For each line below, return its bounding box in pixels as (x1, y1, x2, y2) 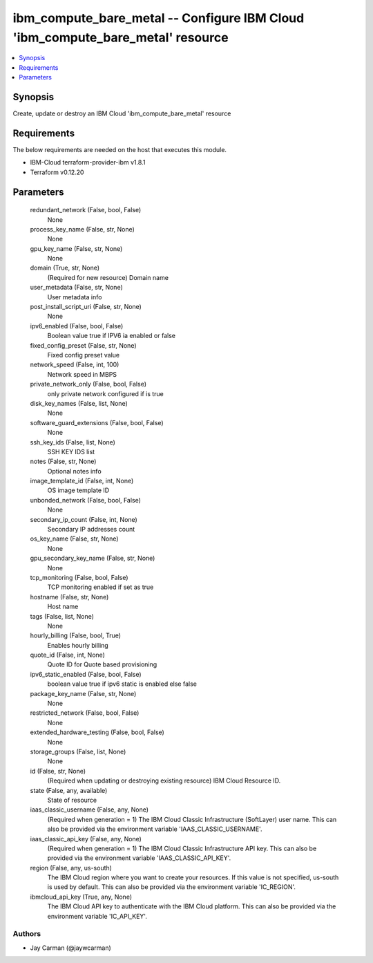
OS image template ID (47, 486, 110, 494)
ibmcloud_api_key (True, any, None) (30, 892, 133, 901)
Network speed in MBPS (47, 370, 117, 378)
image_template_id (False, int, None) (30, 477, 134, 485)
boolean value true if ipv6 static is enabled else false (47, 680, 197, 688)
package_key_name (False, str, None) (30, 689, 137, 698)
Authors (12, 929, 41, 939)
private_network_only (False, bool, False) (30, 380, 147, 389)
